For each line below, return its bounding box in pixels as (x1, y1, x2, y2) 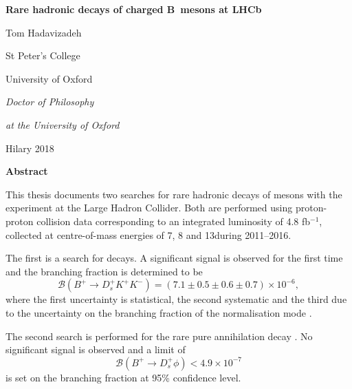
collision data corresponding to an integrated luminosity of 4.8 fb (36, 213, 311, 228)
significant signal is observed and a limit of (5, 342, 186, 357)
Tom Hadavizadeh (5, 25, 82, 39)
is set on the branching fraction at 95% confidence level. (5, 370, 241, 384)
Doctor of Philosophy (5, 94, 94, 109)
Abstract (5, 164, 48, 178)
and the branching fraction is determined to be (5, 264, 203, 278)
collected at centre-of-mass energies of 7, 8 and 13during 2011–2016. (5, 227, 291, 242)
